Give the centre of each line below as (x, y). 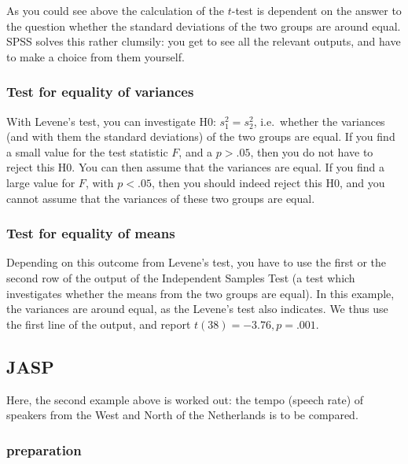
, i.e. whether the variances (319, 121)
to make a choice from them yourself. (96, 56)
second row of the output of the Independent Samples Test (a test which (181, 277)
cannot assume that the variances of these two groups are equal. (161, 198)
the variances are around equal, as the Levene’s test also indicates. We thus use (197, 309)
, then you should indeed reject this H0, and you (268, 182)
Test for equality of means (91, 233)
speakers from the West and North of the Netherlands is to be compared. (182, 415)
